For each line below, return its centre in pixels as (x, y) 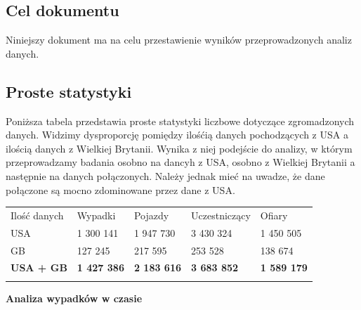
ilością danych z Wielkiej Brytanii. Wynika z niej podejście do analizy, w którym (179, 148)
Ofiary (274, 215)
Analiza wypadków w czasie (74, 298)
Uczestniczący (221, 215)
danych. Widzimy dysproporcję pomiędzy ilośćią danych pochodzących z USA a (177, 135)
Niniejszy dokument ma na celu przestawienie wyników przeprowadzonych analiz (179, 40)
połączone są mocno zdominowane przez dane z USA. (120, 189)
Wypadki (96, 215)
